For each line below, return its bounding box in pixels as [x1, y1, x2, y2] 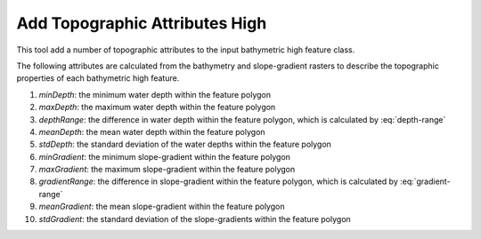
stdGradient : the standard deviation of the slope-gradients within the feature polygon [38, 213, 351, 224]
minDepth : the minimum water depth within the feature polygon [38, 89, 272, 100]
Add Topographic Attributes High [16, 13, 267, 33]
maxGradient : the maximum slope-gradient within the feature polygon [38, 164, 296, 175]
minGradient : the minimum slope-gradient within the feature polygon [38, 151, 291, 162]
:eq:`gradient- [399, 176, 451, 187]
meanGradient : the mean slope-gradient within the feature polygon [38, 201, 285, 212]
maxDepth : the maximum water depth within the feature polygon [38, 102, 276, 113]
